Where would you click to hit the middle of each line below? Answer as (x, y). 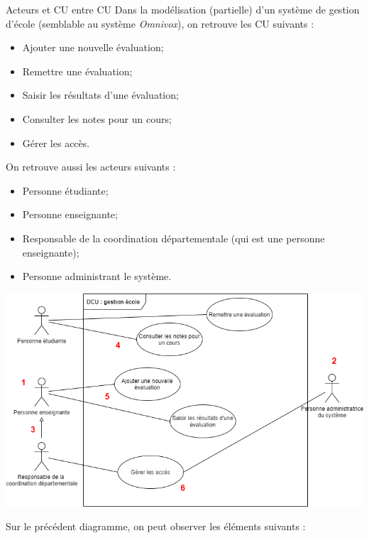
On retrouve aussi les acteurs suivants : (91, 167)
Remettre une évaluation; (77, 71)
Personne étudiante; (65, 190)
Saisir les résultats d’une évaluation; (100, 95)
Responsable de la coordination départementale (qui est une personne (174, 238)
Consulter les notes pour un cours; (97, 118)
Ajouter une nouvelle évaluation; (93, 47)
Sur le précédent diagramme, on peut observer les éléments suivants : (156, 526)
